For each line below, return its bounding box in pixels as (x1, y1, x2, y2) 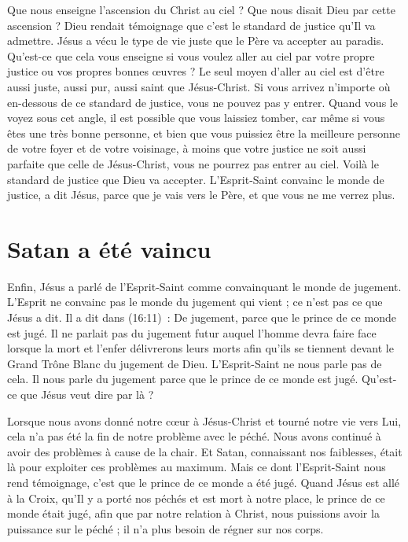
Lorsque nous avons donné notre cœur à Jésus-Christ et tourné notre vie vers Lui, (7, 412, 402, 429)
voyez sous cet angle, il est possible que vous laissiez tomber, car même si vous (7, 109, 385, 126)
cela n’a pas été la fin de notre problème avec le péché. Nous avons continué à (7, 428, 381, 444)
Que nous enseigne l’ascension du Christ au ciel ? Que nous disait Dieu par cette (7, 2, 395, 17)
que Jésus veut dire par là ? (20, 386, 154, 402)
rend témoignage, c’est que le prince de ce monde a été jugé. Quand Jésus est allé (7, 474, 400, 490)
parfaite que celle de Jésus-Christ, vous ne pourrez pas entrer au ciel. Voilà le (7, 155, 379, 171)
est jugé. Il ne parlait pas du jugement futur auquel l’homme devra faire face (7, 324, 377, 341)
